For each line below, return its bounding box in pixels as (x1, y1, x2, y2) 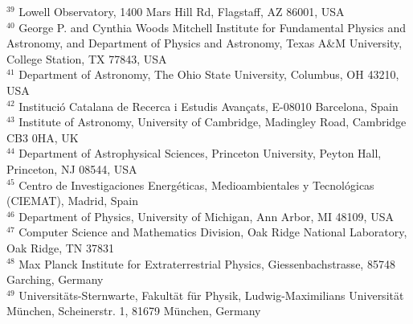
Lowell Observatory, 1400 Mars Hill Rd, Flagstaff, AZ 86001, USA (18, 3, 345, 19)
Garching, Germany (6, 271, 104, 288)
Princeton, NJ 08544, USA (6, 160, 137, 177)
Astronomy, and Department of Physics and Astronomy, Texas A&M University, (6, 35, 403, 51)
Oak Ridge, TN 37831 (6, 239, 114, 256)
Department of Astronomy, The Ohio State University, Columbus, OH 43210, (18, 66, 399, 83)
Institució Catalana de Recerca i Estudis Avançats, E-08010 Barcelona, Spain (18, 97, 399, 114)
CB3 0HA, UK (6, 129, 79, 146)
